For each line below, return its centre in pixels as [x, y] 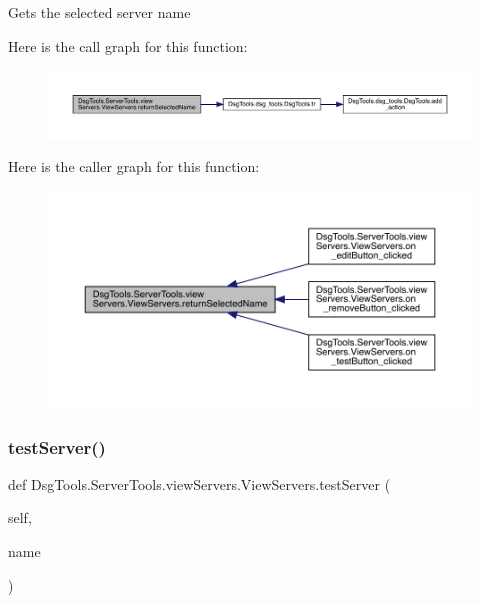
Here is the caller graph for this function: [134, 166]
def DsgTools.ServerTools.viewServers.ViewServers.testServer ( [199, 483]
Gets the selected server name [99, 12]
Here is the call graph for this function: [128, 45]
